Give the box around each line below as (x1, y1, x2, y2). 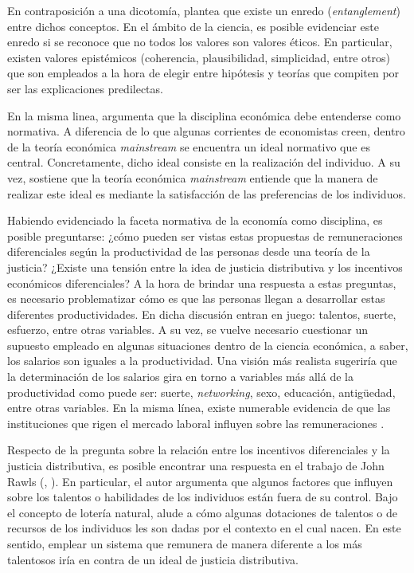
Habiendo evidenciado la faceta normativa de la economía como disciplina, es (7, 212, 383, 229)
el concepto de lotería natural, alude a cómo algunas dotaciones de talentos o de (7, 504, 397, 520)
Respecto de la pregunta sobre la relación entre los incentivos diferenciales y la (7, 442, 390, 458)
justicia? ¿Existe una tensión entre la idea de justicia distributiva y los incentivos (7, 258, 403, 275)
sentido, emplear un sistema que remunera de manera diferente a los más (7, 536, 362, 551)
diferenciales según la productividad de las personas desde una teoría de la (7, 243, 370, 260)
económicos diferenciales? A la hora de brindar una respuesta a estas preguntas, (7, 274, 396, 291)
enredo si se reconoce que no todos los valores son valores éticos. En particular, (7, 33, 393, 50)
